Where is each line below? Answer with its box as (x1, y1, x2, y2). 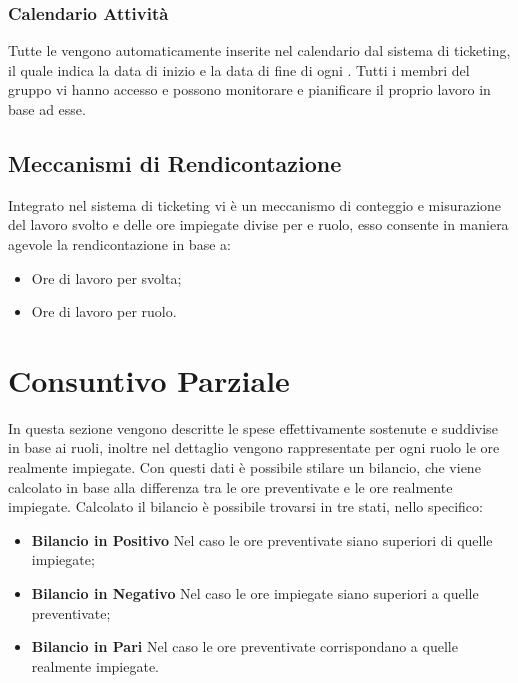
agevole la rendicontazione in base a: (8, 233, 231, 254)
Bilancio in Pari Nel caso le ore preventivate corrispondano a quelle (31, 636, 458, 657)
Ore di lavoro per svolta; (31, 267, 182, 288)
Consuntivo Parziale (8, 359, 290, 400)
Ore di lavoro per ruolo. (31, 301, 177, 322)
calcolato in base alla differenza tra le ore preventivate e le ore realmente (8, 476, 453, 497)
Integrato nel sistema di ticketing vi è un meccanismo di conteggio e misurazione (8, 194, 502, 215)
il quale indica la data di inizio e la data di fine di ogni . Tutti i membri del (8, 59, 470, 80)
